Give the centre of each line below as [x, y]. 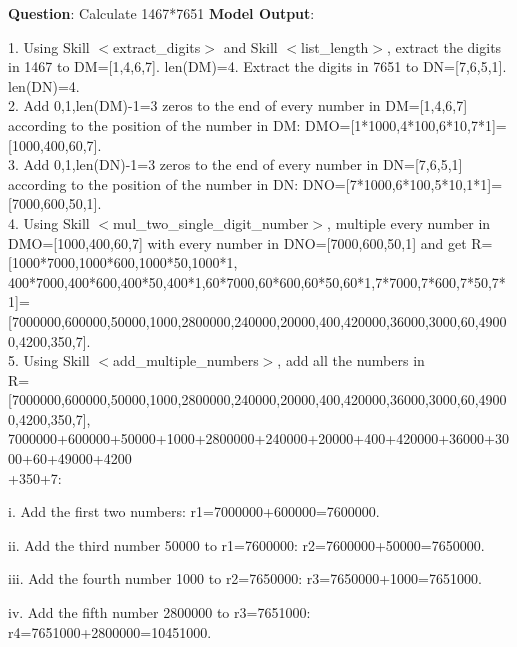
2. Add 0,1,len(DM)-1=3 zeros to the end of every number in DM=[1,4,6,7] [238, 105]
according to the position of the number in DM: [154, 124]
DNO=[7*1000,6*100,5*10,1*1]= [402, 183]
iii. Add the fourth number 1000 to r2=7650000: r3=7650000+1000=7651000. [245, 578]
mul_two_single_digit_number [211, 222]
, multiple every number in [409, 222]
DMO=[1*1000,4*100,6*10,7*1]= [406, 124]
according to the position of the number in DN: [153, 183]
